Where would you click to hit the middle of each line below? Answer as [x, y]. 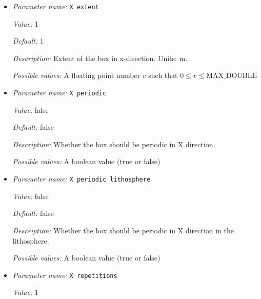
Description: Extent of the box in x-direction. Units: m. [100, 58]
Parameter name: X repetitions [65, 275]
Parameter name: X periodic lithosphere [82, 179]
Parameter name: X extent [56, 6]
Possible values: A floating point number [76, 75]
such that [163, 75]
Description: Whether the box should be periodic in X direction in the [123, 230]
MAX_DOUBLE [232, 76]
